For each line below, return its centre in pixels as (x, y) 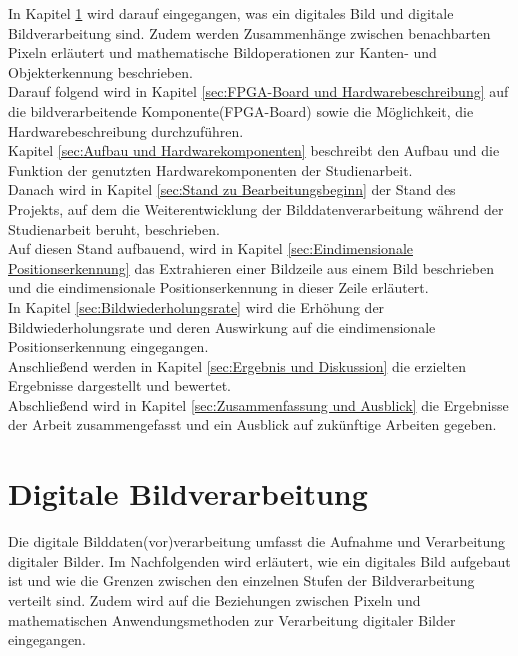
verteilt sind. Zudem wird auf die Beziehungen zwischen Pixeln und (214, 599)
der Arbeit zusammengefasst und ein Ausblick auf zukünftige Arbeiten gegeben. (252, 424)
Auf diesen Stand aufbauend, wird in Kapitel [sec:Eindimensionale (210, 248)
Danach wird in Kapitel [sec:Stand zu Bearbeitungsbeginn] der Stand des (232, 189)
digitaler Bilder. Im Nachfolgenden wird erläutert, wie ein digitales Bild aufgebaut (259, 560)
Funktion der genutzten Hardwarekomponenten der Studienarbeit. (210, 169)
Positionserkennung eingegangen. (108, 346)
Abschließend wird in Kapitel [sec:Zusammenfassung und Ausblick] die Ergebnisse (258, 404)
